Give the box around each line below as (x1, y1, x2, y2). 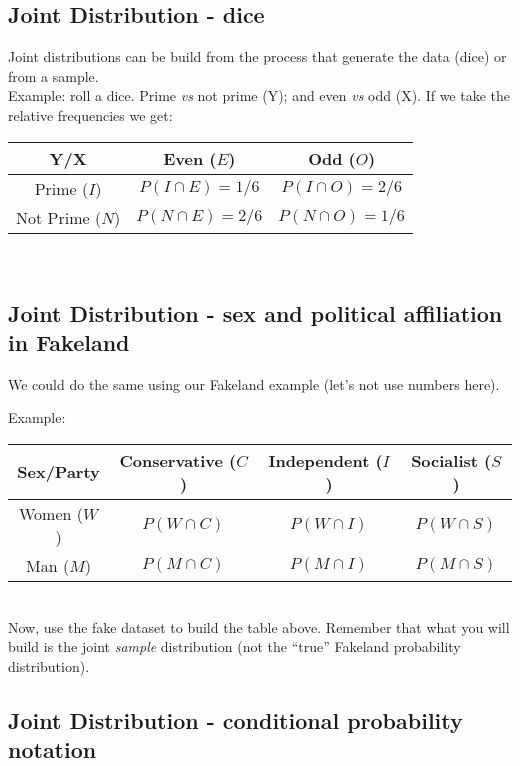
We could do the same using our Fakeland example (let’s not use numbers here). (8, 373, 500, 394)
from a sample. (8, 65, 99, 86)
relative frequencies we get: (8, 104, 173, 125)
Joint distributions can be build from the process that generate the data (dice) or (8, 46, 507, 67)
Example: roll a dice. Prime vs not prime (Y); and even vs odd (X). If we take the (8, 85, 510, 106)
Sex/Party (17, 460, 100, 484)
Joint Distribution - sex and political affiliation (8, 297, 503, 328)
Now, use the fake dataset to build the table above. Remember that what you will (8, 616, 510, 637)
